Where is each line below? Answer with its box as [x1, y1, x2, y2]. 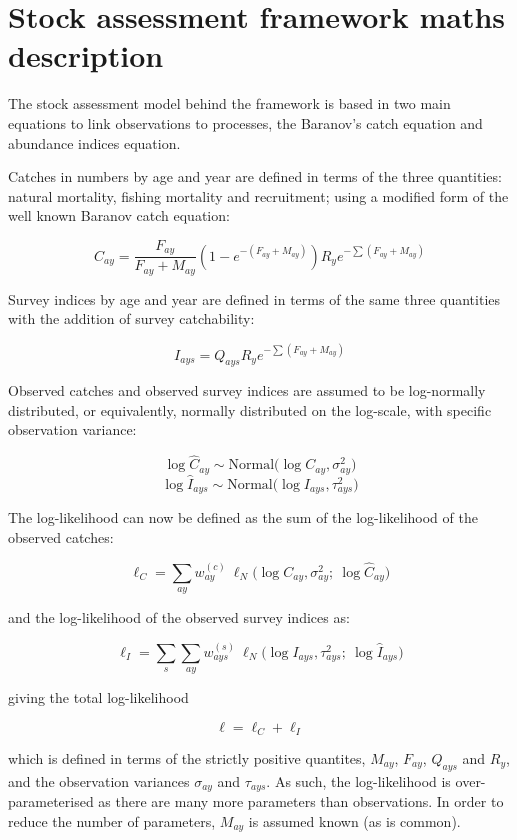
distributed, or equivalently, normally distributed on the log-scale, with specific [8, 399, 492, 420]
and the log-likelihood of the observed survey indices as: [8, 607, 350, 628]
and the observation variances [8, 770, 190, 791]
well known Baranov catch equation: [8, 205, 230, 226]
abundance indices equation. [8, 132, 181, 153]
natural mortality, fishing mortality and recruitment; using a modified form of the [8, 185, 509, 206]
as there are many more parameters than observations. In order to [98, 791, 504, 812]
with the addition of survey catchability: [8, 308, 255, 329]
